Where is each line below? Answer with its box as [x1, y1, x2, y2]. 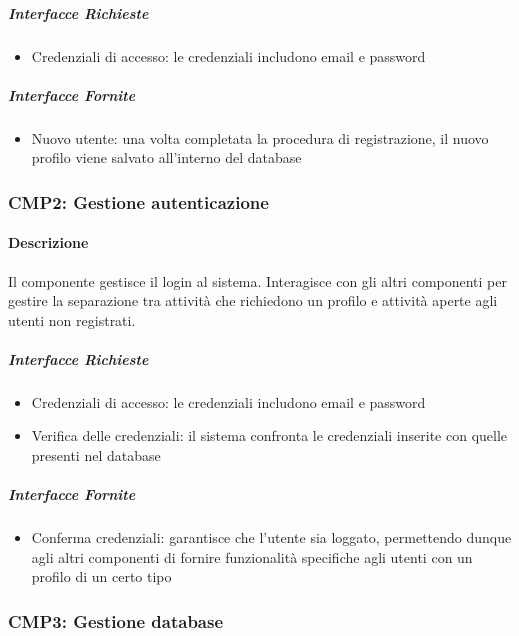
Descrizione [8, 232, 89, 253]
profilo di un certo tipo [31, 566, 172, 587]
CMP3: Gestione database [8, 608, 224, 633]
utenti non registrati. [8, 309, 136, 330]
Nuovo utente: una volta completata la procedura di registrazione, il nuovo [31, 127, 489, 148]
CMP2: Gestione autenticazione [8, 189, 269, 214]
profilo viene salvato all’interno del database [31, 147, 302, 168]
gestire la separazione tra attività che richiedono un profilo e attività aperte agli [8, 290, 498, 311]
